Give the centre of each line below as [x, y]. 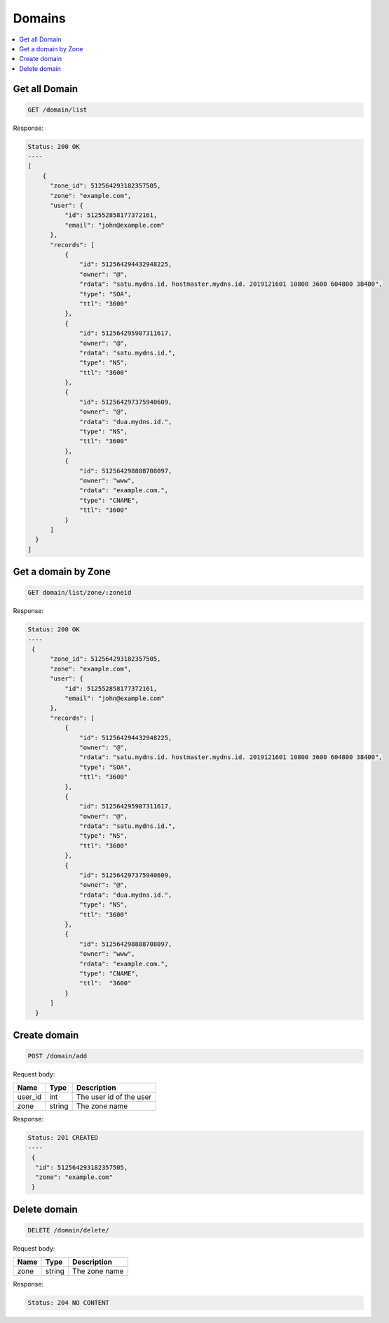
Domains [39, 18]
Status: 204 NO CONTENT [69, 1303]
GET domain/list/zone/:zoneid [80, 593]
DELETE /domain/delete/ [69, 1230]
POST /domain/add [57, 1056]
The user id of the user [114, 1097]
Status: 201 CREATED [63, 1138]
